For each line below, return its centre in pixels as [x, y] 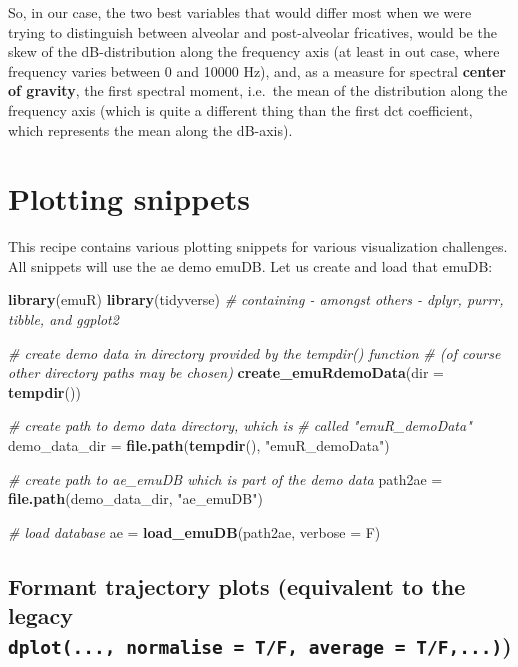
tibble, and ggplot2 [63, 319]
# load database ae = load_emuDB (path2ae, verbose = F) [194, 531]
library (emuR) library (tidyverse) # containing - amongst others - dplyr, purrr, [256, 299]
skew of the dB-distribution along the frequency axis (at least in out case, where [254, 51]
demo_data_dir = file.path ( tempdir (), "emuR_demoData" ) [199, 445]
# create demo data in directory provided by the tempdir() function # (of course [254, 352]
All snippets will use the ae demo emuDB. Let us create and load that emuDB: [250, 265]
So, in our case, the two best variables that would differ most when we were [240, 12]
